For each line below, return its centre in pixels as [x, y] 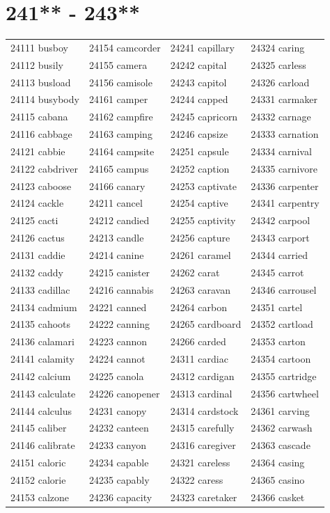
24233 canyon [117, 445]
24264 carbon [198, 307]
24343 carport [280, 238]
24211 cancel [116, 203]
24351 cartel [277, 307]
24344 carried [279, 255]
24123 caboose [41, 186]
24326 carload [280, 82]
